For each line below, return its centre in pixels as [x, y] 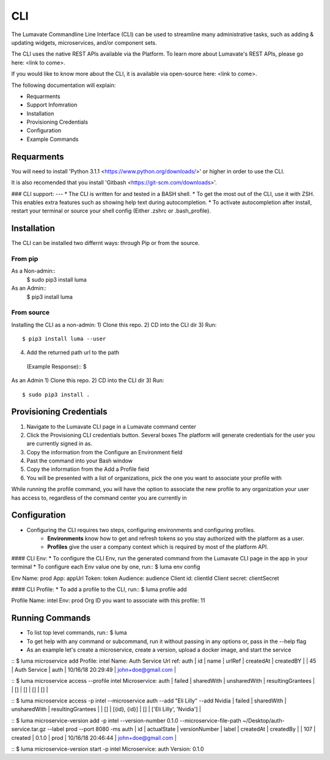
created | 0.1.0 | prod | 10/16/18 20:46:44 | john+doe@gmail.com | [94, 737]
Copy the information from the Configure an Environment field [105, 452]
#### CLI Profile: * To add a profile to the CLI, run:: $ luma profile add [99, 589]
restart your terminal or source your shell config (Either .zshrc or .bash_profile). [111, 211]
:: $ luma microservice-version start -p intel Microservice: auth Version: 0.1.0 [108, 749]
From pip [25, 258]
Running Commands [51, 618]
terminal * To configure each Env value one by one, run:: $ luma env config [106, 567]
